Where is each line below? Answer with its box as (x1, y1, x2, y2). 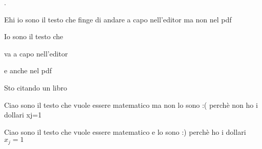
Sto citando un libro (4, 82, 67, 93)
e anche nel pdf (4, 65, 52, 76)
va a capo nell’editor (4, 48, 68, 58)
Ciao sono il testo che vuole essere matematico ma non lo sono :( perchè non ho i (4, 99, 258, 110)
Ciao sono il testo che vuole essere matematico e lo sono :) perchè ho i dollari (4, 126, 246, 137)
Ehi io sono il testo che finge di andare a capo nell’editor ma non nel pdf (4, 14, 232, 24)
